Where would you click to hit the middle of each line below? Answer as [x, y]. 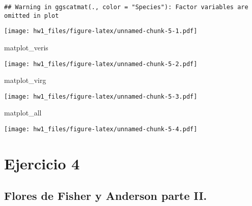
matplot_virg [25, 80]
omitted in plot [32, 16]
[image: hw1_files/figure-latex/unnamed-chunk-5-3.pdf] [101, 96]
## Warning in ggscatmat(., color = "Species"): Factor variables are [126, 7]
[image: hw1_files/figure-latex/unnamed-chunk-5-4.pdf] [101, 129]
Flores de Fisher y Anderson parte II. [106, 196]
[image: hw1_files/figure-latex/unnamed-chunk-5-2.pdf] [101, 64]
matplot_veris [26, 47]
